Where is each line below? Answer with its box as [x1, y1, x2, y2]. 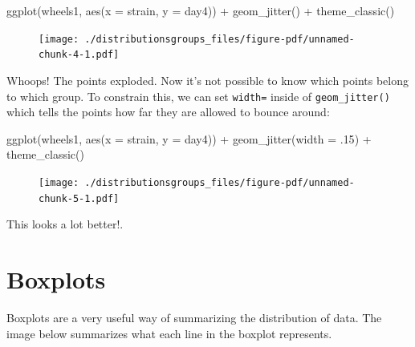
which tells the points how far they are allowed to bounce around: [6, 103, 330, 120]
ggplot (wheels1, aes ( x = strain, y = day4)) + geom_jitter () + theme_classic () [6, 2, 395, 18]
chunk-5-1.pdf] [39, 192, 120, 204]
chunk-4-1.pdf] [39, 49, 120, 61]
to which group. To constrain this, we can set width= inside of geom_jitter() [6, 87, 390, 104]
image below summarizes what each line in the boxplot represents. [6, 325, 332, 341]
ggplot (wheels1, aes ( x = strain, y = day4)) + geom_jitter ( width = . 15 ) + [6, 130, 372, 147]
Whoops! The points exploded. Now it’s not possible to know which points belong [6, 71, 409, 88]
